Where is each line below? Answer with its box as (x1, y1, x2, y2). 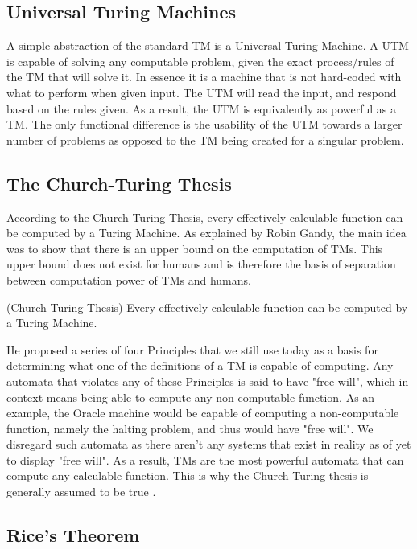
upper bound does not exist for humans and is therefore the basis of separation (6, 256, 396, 272)
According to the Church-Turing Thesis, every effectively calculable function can (6, 208, 403, 225)
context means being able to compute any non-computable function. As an (6, 388, 375, 405)
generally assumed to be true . (6, 483, 156, 500)
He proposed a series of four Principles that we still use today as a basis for (6, 341, 378, 358)
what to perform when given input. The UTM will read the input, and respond (6, 84, 397, 100)
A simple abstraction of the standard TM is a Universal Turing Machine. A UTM (6, 37, 409, 54)
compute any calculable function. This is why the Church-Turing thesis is (6, 467, 369, 484)
